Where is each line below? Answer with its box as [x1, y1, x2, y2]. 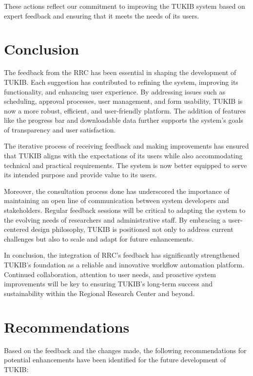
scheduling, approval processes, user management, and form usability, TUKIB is [4, 96, 243, 106]
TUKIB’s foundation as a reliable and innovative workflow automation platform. [4, 260, 244, 269]
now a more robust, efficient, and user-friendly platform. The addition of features [4, 105, 246, 115]
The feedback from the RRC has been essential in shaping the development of [4, 67, 236, 77]
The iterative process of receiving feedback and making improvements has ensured [4, 141, 249, 151]
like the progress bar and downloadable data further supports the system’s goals [4, 115, 243, 125]
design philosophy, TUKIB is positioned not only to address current [31, 224, 234, 234]
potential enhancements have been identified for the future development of [4, 355, 226, 365]
